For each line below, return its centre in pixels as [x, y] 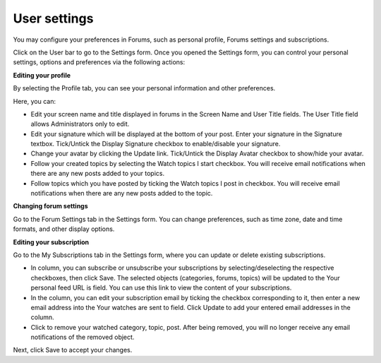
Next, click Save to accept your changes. [73, 350]
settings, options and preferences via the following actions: [99, 62]
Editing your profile [42, 75]
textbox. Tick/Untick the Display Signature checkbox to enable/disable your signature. [156, 144]
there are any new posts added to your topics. [98, 174]
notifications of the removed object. [83, 337]
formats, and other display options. [64, 229]
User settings [53, 18]
